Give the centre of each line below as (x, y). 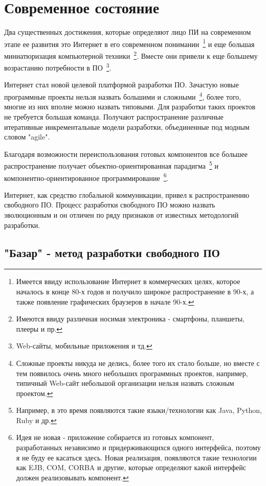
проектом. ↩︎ (35, 393)
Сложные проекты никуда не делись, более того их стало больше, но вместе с (138, 363)
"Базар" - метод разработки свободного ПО (112, 252)
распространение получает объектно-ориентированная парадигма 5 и (112, 165)
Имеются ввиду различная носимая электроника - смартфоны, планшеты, (130, 319)
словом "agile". (27, 137)
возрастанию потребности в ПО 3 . (58, 67)
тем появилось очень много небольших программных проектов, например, (132, 373)
